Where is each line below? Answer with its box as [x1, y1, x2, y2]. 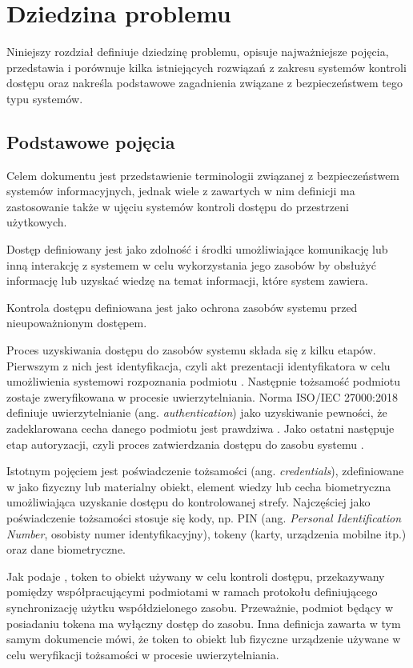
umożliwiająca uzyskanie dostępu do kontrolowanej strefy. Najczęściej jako [6, 494, 371, 510]
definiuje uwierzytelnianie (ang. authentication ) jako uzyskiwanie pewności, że [6, 404, 387, 421]
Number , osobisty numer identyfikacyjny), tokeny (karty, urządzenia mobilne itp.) [6, 525, 407, 542]
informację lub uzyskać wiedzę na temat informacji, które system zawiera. [6, 272, 368, 289]
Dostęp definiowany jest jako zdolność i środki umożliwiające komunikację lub [6, 241, 388, 258]
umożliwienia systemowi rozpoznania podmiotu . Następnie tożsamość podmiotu [6, 373, 400, 390]
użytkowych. [6, 214, 67, 230]
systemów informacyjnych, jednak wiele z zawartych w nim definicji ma [6, 182, 355, 199]
